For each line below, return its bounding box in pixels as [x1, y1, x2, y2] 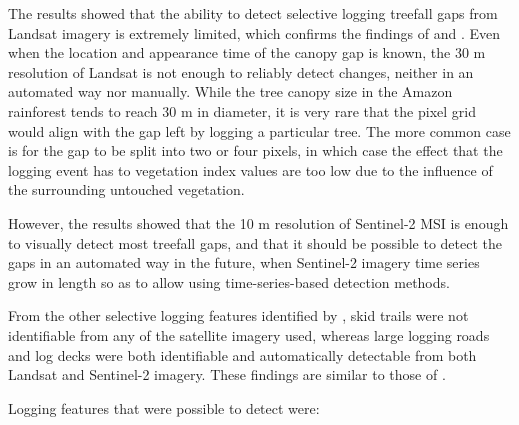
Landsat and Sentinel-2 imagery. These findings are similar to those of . [8, 364, 446, 385]
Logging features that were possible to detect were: [8, 397, 320, 418]
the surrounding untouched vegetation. [8, 179, 245, 200]
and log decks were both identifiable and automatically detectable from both [8, 344, 477, 365]
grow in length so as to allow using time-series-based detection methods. [8, 271, 450, 292]
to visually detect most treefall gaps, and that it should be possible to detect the [8, 232, 502, 253]
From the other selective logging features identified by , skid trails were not [8, 305, 469, 326]
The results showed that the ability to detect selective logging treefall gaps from [8, 3, 498, 23]
